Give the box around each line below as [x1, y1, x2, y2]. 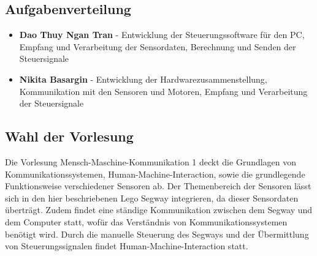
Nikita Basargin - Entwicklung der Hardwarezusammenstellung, [19, 72, 267, 85]
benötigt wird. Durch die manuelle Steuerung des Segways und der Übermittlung [5, 227, 309, 240]
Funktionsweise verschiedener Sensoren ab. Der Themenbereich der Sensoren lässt [5, 179, 311, 192]
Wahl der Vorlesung [5, 127, 134, 146]
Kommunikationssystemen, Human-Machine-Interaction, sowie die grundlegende [5, 167, 305, 180]
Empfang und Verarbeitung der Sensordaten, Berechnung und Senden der [19, 40, 296, 53]
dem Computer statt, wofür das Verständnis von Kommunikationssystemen [5, 215, 288, 228]
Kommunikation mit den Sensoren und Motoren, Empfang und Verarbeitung [19, 85, 308, 97]
